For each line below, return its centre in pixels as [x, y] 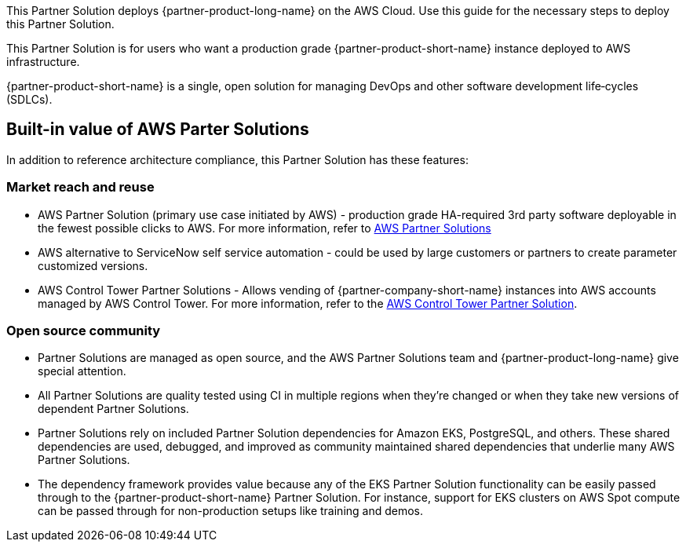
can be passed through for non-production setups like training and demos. [231, 511]
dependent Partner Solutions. [113, 409]
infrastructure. [43, 62]
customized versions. [93, 265]
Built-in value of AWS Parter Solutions [158, 130]
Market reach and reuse [80, 187]
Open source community [84, 330]
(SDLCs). [29, 99]
